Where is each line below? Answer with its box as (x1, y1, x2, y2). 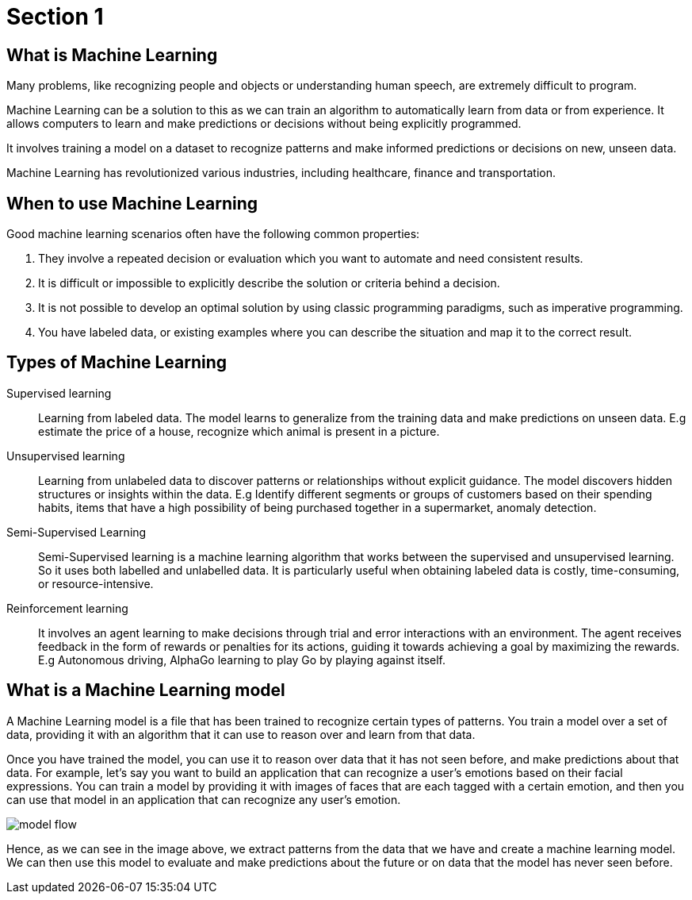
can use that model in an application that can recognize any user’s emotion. (6, 792, 401, 806)
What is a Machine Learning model (6, 680, 285, 701)
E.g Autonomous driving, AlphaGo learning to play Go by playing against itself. (38, 652, 446, 667)
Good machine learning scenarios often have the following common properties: (6, 227, 420, 241)
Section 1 (6, 3, 104, 30)
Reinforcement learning (6, 601, 128, 615)
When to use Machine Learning (6, 193, 258, 213)
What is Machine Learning (6, 44, 218, 65)
